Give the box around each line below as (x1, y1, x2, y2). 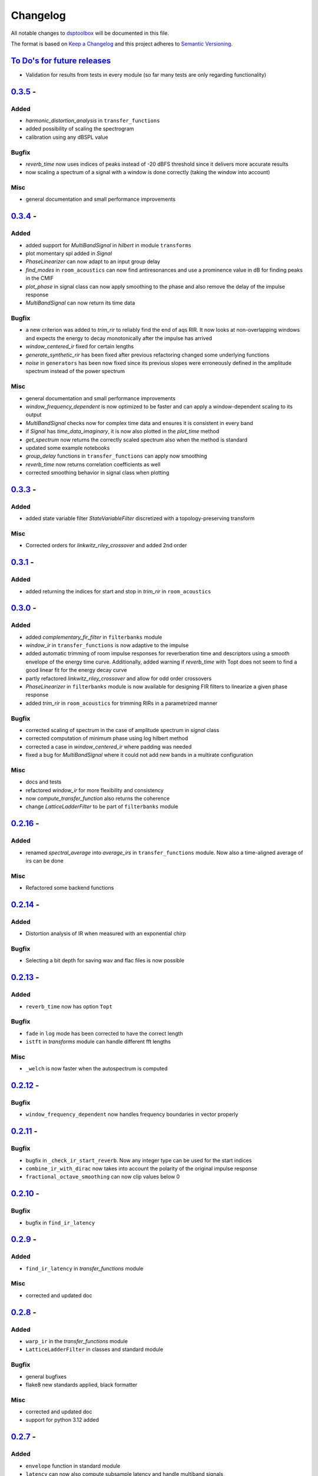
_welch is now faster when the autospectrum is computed (25, 1065, 168, 1072)
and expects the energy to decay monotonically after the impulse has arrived (25, 334, 212, 342)
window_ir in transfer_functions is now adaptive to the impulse (25, 642, 189, 649)
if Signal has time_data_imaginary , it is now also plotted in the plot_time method (25, 428, 220, 435)
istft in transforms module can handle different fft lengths (25, 1038, 171, 1045)
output (25, 411, 42, 419)
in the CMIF (25, 275, 54, 282)
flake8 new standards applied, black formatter (25, 1381, 138, 1388)
